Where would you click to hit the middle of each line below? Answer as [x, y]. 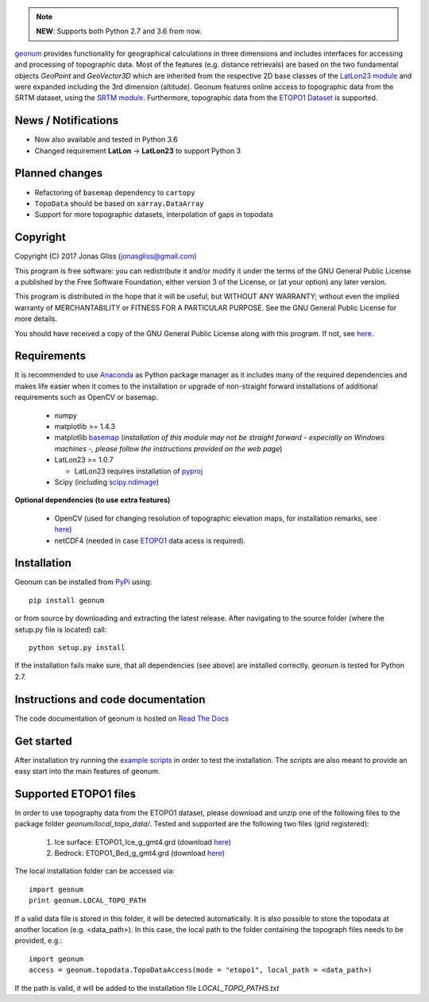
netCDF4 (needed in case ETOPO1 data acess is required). [150, 540]
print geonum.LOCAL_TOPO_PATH [88, 901]
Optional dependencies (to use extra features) [93, 500]
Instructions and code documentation [110, 699]
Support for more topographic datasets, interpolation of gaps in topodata [154, 215]
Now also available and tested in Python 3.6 [106, 140]
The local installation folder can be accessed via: [95, 871]
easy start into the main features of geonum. [87, 772]
